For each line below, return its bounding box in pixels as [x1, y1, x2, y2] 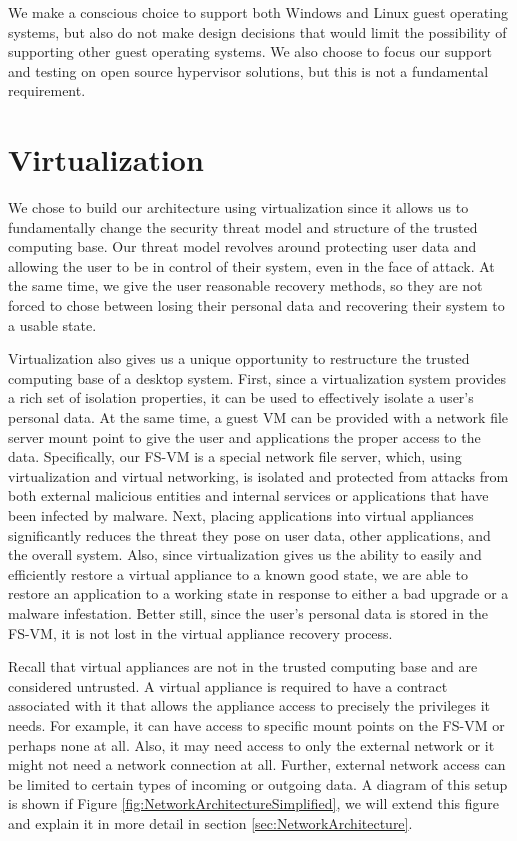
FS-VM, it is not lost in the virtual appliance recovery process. [8, 622, 393, 643]
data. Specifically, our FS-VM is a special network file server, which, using [8, 446, 462, 467]
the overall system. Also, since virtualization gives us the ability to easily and [8, 544, 482, 565]
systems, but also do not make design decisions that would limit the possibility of [8, 21, 507, 42]
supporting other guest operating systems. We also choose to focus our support [8, 41, 492, 62]
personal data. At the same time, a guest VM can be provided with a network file [8, 407, 509, 428]
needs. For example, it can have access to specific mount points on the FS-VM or [8, 714, 505, 735]
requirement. [8, 80, 86, 101]
